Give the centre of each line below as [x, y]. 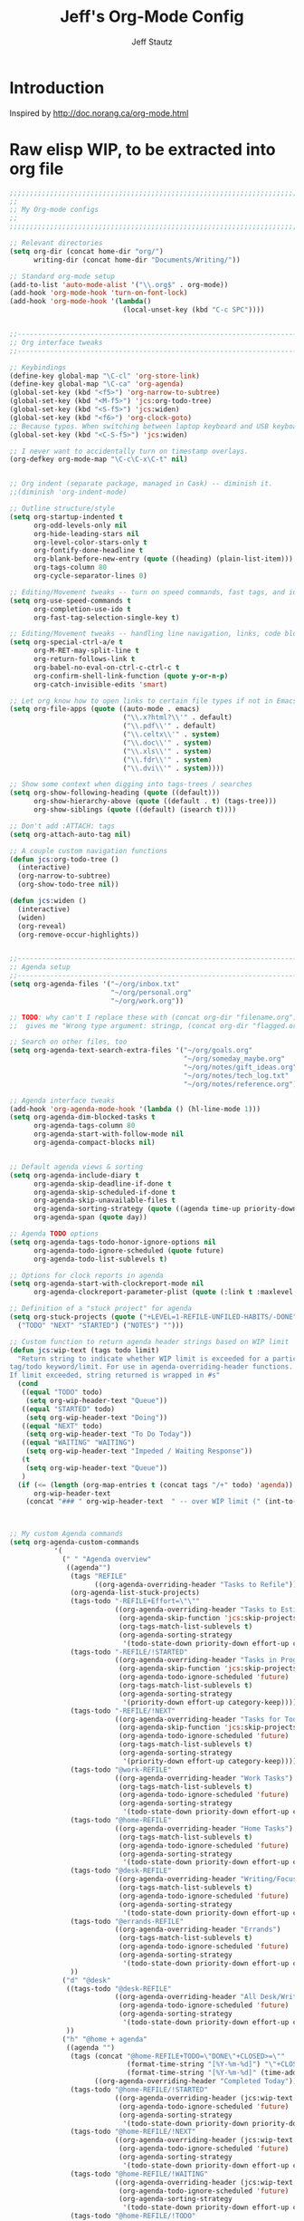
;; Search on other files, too [68, 1042]
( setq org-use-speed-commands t [70, 601]
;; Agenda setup [40, 967]
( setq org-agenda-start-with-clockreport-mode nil [107, 1284]
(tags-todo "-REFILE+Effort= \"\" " [135, 1601]
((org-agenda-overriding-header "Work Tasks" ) [204, 1778]
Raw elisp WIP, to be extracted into [142, 149]
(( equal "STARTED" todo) [68, 1409]
